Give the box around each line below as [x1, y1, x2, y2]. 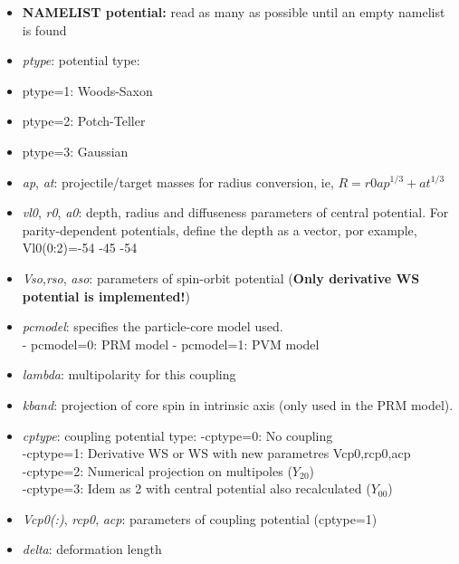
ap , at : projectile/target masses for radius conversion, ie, [22, 172, 334, 191]
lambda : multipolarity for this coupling [22, 365, 236, 384]
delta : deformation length [22, 540, 162, 559]
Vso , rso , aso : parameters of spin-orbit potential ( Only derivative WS [22, 268, 420, 287]
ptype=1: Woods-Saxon [22, 81, 153, 100]
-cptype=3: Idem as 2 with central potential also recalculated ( [22, 479, 371, 498]
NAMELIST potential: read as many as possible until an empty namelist [22, 3, 445, 21]
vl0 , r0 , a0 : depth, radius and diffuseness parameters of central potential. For [22, 203, 449, 222]
